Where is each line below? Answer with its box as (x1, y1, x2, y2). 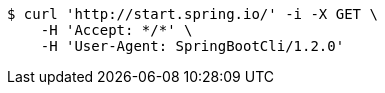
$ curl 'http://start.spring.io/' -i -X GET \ (7, 6, 378, 22)
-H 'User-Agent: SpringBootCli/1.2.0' (40, 38, 345, 54)
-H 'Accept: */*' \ (40, 22, 193, 38)
